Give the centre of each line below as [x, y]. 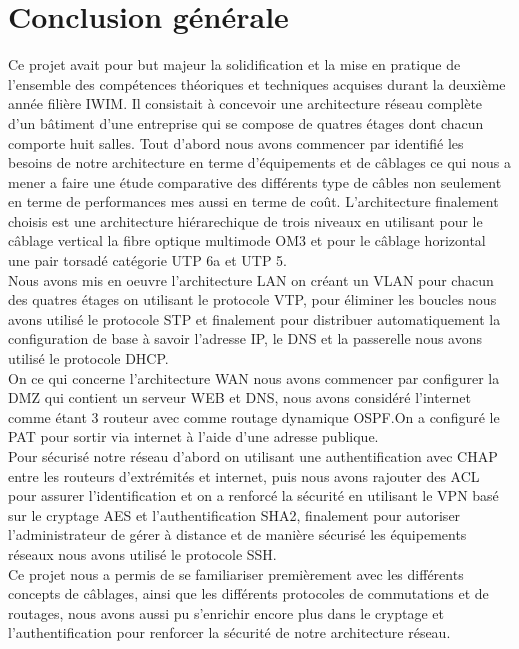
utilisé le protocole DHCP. [88, 358]
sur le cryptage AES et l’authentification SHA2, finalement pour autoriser [234, 514]
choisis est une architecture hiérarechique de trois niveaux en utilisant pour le [245, 220]
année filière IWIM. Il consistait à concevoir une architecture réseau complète [245, 103]
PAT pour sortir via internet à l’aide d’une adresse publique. [193, 436]
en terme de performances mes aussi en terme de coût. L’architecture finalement [253, 201]
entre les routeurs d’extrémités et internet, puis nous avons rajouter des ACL [244, 475]
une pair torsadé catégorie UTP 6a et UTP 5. [148, 260]
